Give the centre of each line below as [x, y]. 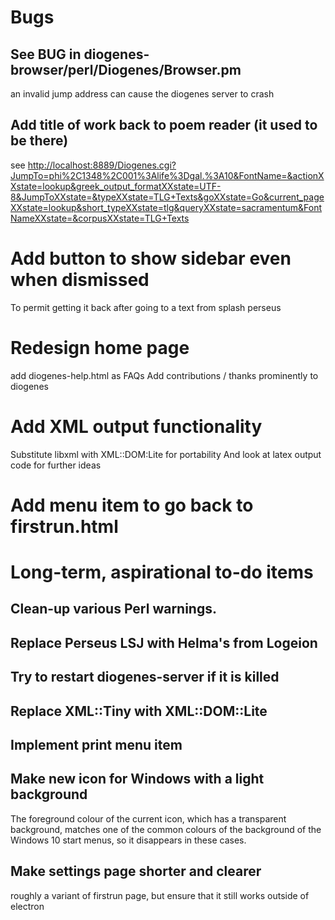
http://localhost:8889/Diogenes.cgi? [102, 165]
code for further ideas [56, 465]
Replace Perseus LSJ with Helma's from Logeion [164, 642]
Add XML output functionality [136, 426]
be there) [39, 141]
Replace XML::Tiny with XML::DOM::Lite [139, 711]
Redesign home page [100, 347]
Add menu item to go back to [132, 505]
